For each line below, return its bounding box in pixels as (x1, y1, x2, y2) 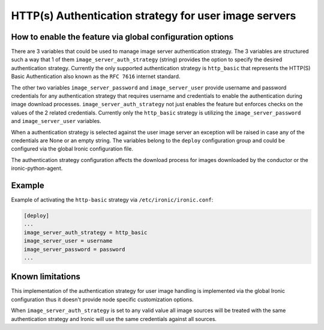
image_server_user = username (23, 238, 113, 244)
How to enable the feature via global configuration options (11, 32, 234, 42)
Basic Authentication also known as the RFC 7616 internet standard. (11, 73, 181, 80)
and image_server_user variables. (11, 118, 101, 125)
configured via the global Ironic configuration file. (11, 145, 133, 152)
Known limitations (11, 272, 80, 282)
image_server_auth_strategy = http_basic (23, 229, 148, 236)
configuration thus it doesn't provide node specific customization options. (11, 296, 194, 303)
